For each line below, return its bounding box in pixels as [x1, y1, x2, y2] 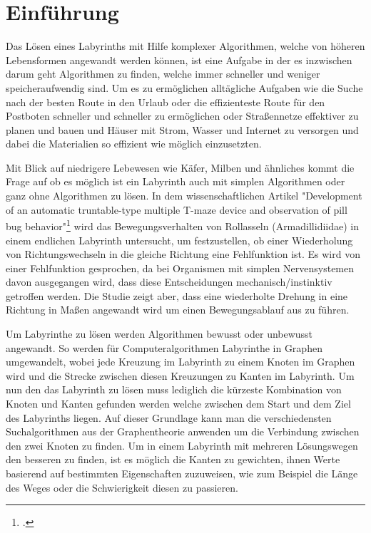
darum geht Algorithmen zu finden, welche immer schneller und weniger [6, 66, 320, 81]
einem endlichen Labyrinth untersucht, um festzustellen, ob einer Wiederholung [6, 232, 353, 247]
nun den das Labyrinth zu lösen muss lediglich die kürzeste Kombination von [6, 382, 342, 397]
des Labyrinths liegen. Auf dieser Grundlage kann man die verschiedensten [6, 410, 332, 425]
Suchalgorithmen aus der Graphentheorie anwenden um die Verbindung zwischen [6, 424, 360, 439]
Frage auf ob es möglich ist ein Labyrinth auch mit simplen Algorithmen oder [6, 174, 345, 189]
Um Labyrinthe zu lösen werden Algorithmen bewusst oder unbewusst [6, 326, 313, 341]
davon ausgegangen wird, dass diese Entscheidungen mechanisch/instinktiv [6, 274, 332, 289]
